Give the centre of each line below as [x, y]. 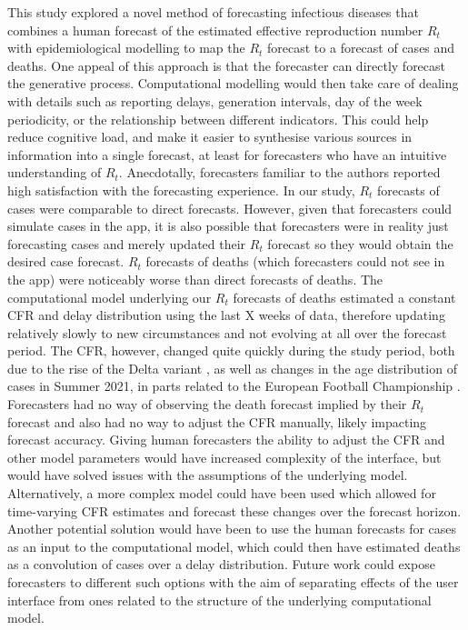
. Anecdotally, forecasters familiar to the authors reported [279, 172]
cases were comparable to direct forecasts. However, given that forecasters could [230, 208]
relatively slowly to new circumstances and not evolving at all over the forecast [227, 332]
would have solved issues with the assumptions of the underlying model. [208, 475]
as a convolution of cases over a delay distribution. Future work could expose [221, 564]
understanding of [55, 172]
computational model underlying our [110, 297]
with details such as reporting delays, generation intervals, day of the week [215, 100]
